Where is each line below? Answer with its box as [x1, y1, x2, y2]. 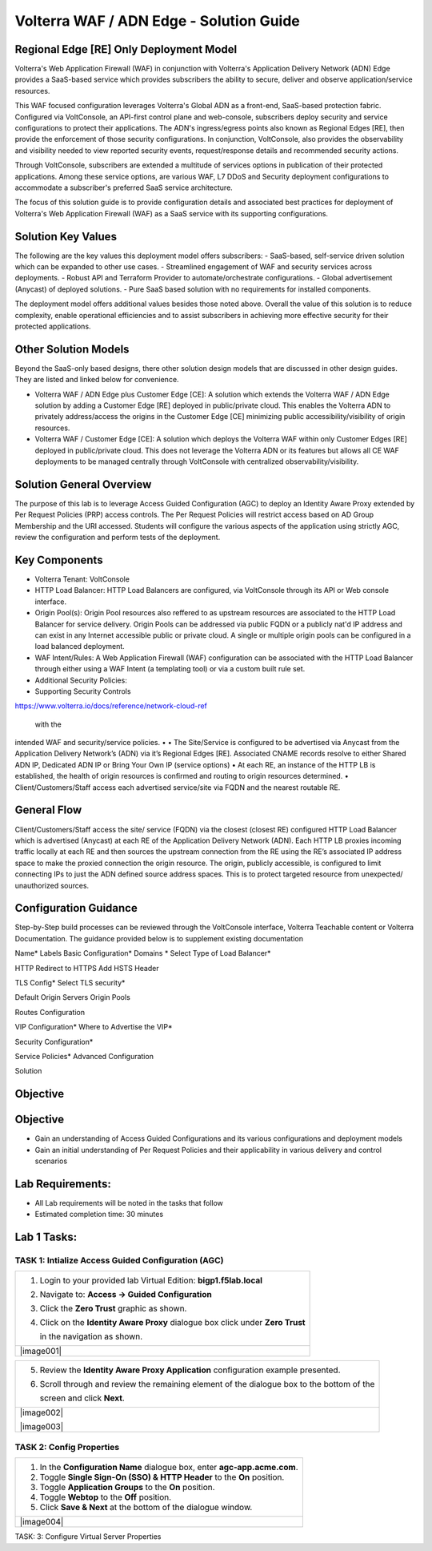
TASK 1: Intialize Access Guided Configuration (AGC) [14, 1255, 224, 1266]
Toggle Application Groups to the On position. [39, 1482, 215, 1493]
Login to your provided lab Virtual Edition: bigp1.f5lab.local [39, 1275, 263, 1286]
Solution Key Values [14, 229, 118, 244]
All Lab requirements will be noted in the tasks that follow [34, 1198, 224, 1207]
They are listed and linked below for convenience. [14, 375, 179, 385]
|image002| [19, 1407, 64, 1418]
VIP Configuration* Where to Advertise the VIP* [14, 1022, 173, 1032]
